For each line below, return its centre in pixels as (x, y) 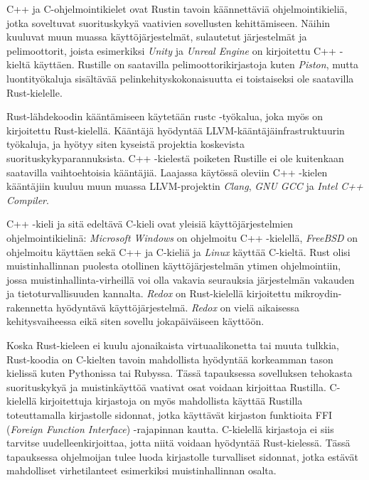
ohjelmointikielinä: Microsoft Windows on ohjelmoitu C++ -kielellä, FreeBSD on (182, 237)
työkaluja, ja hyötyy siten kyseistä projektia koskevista (125, 144)
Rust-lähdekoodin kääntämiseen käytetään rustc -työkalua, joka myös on (165, 116)
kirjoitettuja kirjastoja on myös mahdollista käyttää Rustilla (171, 401)
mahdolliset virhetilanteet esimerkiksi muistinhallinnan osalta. (141, 470)
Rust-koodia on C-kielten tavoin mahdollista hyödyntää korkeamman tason (170, 359)
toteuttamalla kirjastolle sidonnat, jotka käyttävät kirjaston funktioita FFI (170, 415)
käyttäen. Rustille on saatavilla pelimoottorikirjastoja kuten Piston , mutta (196, 64)
